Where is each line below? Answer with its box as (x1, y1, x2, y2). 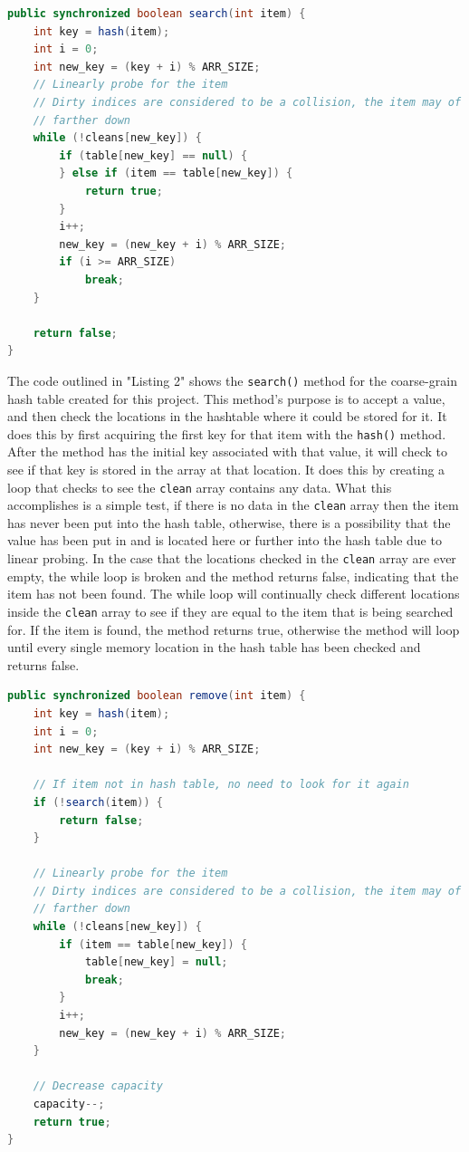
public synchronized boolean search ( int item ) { (7, 7, 306, 20)
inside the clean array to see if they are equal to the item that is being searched (7, 601, 454, 620)
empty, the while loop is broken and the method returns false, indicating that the (7, 566, 459, 585)
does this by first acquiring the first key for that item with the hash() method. (7, 424, 446, 443)
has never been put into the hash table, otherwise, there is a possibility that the (7, 513, 451, 532)
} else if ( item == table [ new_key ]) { (59, 167, 293, 180)
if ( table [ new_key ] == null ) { (59, 149, 248, 162)
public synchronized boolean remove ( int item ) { (7, 689, 306, 703)
